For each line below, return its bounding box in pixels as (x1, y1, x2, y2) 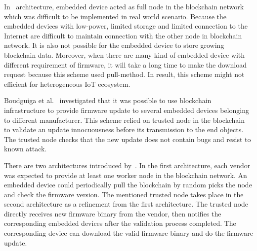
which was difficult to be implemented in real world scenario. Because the (4, 11, 227, 21)
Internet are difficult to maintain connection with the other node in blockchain (4, 30, 242, 40)
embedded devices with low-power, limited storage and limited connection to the (4, 21, 248, 31)
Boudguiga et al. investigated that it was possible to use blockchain (4, 95, 212, 106)
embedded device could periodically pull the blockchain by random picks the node (4, 179, 252, 190)
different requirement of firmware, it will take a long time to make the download (4, 59, 247, 70)
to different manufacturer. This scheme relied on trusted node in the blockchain (4, 114, 245, 125)
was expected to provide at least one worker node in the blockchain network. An (4, 170, 247, 180)
